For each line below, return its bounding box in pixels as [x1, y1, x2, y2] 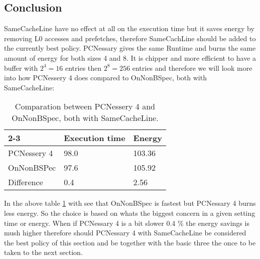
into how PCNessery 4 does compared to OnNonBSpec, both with [4, 72, 207, 83]
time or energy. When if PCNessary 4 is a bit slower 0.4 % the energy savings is [4, 217, 249, 228]
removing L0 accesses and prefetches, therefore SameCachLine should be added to [4, 33, 256, 43]
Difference [8, 176, 43, 188]
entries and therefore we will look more [132, 62, 252, 73]
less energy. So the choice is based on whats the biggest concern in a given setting [4, 207, 255, 218]
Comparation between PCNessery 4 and [15, 100, 155, 112]
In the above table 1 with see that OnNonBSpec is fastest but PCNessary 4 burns [4, 198, 256, 208]
